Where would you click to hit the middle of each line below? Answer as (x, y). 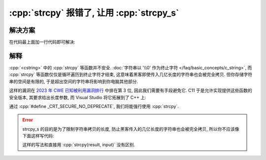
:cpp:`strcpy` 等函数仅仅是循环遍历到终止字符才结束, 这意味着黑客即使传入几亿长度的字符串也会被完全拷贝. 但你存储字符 (131, 75)
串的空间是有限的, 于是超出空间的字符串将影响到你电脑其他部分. (74, 81)
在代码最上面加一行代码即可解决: (42, 42)
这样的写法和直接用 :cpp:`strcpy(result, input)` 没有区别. (79, 145)
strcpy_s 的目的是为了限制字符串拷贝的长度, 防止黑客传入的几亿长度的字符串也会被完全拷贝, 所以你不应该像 (131, 129)
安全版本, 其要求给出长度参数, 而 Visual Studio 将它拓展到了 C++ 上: (78, 97)
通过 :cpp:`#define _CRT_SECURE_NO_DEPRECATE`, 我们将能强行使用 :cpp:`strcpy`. (94, 106)
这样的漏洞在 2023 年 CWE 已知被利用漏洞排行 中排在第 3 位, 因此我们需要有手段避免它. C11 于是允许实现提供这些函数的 (131, 90)
